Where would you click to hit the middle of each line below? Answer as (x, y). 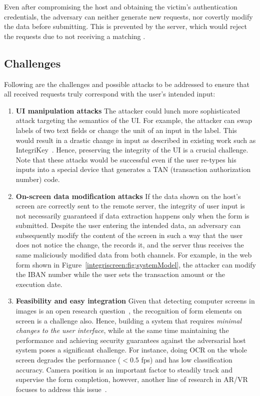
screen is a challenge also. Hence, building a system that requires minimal (128, 320)
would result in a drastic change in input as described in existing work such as (136, 140)
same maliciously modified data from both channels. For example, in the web (134, 255)
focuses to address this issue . (61, 389)
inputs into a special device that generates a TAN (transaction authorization (133, 169)
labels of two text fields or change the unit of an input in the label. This (126, 130)
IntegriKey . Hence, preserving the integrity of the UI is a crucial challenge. (132, 150)
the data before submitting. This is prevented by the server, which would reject (125, 26)
